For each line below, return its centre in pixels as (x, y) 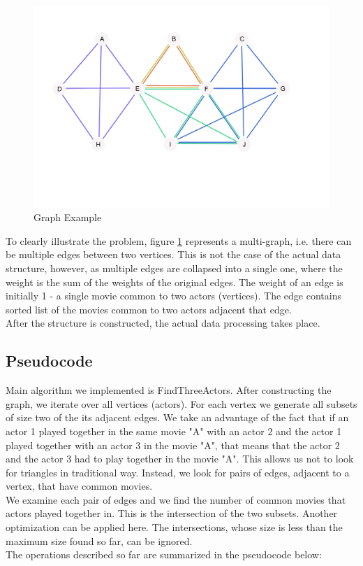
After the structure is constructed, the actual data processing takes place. (163, 323)
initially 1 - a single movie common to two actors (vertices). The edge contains (173, 296)
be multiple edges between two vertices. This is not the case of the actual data (173, 254)
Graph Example (68, 217)
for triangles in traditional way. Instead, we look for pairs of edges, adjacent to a (178, 472)
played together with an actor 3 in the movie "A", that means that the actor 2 (173, 445)
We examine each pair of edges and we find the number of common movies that (176, 499)
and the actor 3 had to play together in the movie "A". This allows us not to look (180, 459)
